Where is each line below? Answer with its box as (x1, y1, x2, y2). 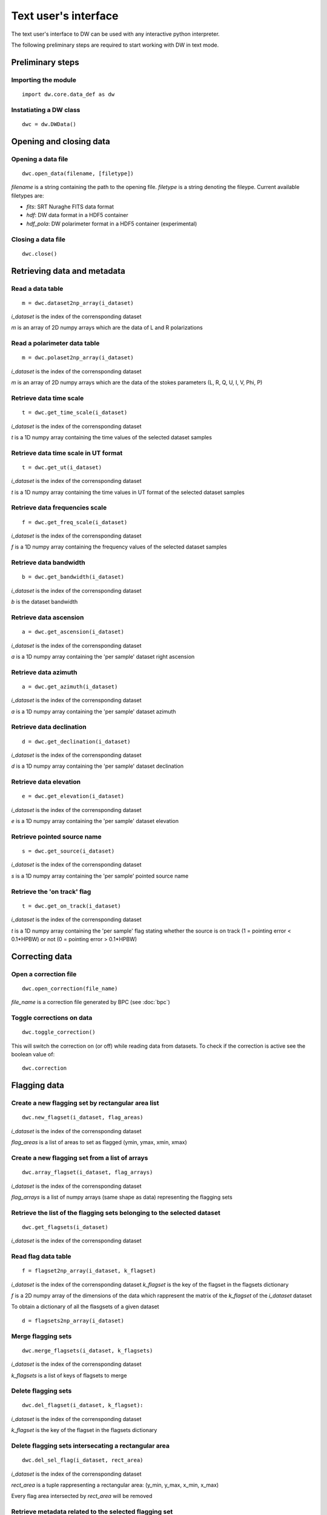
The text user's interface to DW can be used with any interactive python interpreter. (11, 30, 220, 38)
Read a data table (11, 284, 64, 293)
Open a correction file (11, 970, 77, 978)
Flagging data (11, 1080, 65, 1091)
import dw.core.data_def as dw (22, 91, 115, 98)
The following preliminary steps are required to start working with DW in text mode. (11, 41, 219, 48)
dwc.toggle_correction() (22, 1029, 96, 1036)
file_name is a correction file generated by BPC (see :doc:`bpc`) (11, 999, 171, 1006)
